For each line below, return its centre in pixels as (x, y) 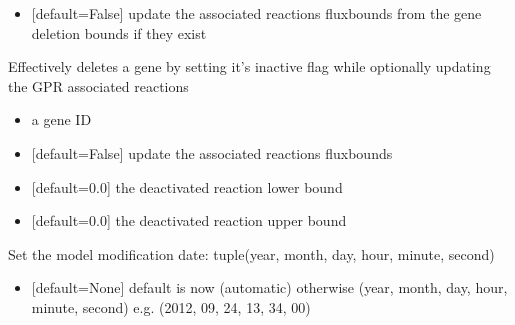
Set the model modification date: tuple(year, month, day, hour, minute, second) (251, 253)
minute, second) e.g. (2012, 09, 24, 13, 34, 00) (171, 306)
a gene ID (61, 119)
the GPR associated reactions (98, 85)
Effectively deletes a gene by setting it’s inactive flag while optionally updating (249, 66)
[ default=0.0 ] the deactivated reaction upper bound (189, 220)
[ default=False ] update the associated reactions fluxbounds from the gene (256, 13)
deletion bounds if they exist (119, 32)
